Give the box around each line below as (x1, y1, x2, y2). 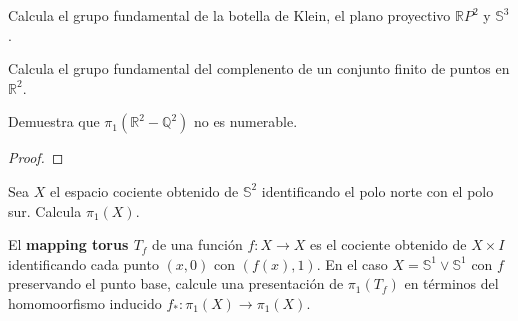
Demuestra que (8, 111, 100, 132)
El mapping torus (8, 234, 129, 255)
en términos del (404, 273, 499, 294)
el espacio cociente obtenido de (49, 180, 239, 201)
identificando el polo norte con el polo (261, 180, 494, 201)
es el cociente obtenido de (310, 234, 467, 255)
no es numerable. (193, 111, 298, 132)
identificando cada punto (8, 253, 159, 274)
